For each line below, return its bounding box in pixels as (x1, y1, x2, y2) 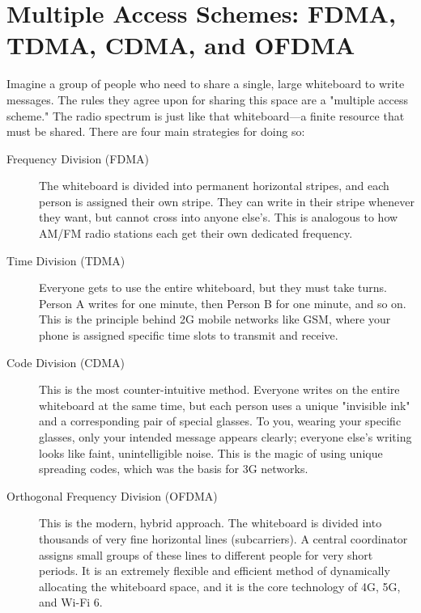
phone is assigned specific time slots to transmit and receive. (39, 327, 338, 344)
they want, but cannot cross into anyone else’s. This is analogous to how (39, 209, 398, 226)
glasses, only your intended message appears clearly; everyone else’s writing (39, 429, 412, 445)
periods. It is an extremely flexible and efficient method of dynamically (39, 562, 390, 579)
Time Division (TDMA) (6, 252, 125, 268)
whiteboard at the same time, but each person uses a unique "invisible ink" (39, 396, 410, 413)
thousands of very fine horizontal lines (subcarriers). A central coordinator (39, 530, 408, 547)
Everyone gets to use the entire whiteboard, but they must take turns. (39, 279, 387, 296)
